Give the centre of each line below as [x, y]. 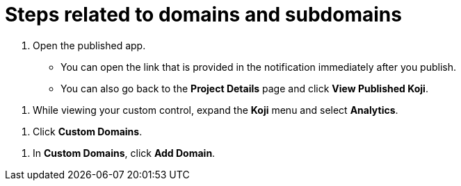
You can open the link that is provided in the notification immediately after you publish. [259, 67]
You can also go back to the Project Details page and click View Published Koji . [244, 88]
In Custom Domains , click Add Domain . [124, 153]
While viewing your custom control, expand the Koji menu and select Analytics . [216, 110]
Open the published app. [89, 45]
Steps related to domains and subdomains [203, 15]
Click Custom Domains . [88, 131]
